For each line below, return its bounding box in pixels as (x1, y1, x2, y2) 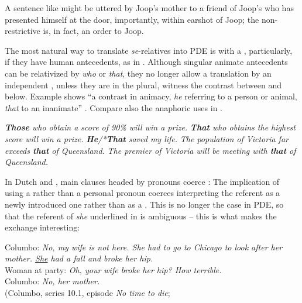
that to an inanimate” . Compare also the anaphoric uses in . (5, 101, 222, 113)
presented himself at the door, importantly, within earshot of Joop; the (5, 13, 259, 25)
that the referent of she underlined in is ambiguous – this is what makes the (5, 209, 277, 222)
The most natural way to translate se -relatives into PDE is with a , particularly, (5, 44, 293, 56)
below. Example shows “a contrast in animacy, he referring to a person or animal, (5, 90, 297, 102)
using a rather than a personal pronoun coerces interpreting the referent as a (5, 187, 280, 199)
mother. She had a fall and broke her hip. (5, 252, 153, 264)
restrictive (5, 25, 40, 37)
